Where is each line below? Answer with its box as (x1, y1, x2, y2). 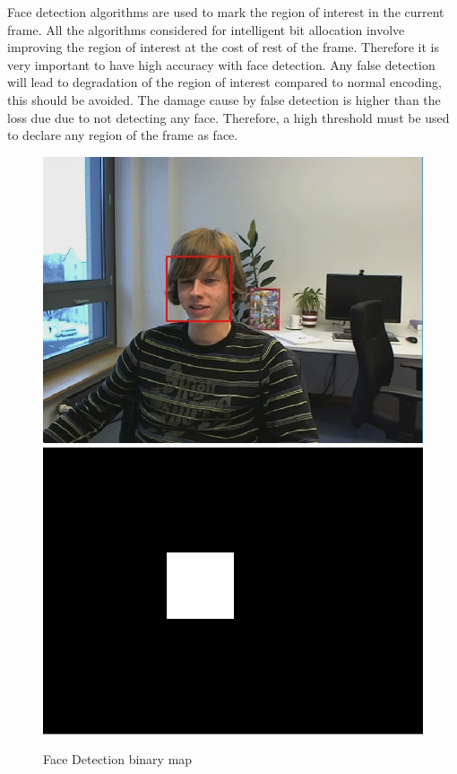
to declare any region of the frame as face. (7, 126, 238, 144)
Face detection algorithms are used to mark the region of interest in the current (7, 3, 444, 21)
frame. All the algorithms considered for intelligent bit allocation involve (7, 20, 405, 39)
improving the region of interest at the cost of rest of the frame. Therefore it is (7, 38, 439, 57)
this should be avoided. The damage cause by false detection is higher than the (7, 90, 441, 109)
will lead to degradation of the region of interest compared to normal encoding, (7, 73, 442, 91)
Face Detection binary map (43, 750, 193, 769)
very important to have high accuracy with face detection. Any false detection (7, 55, 435, 74)
